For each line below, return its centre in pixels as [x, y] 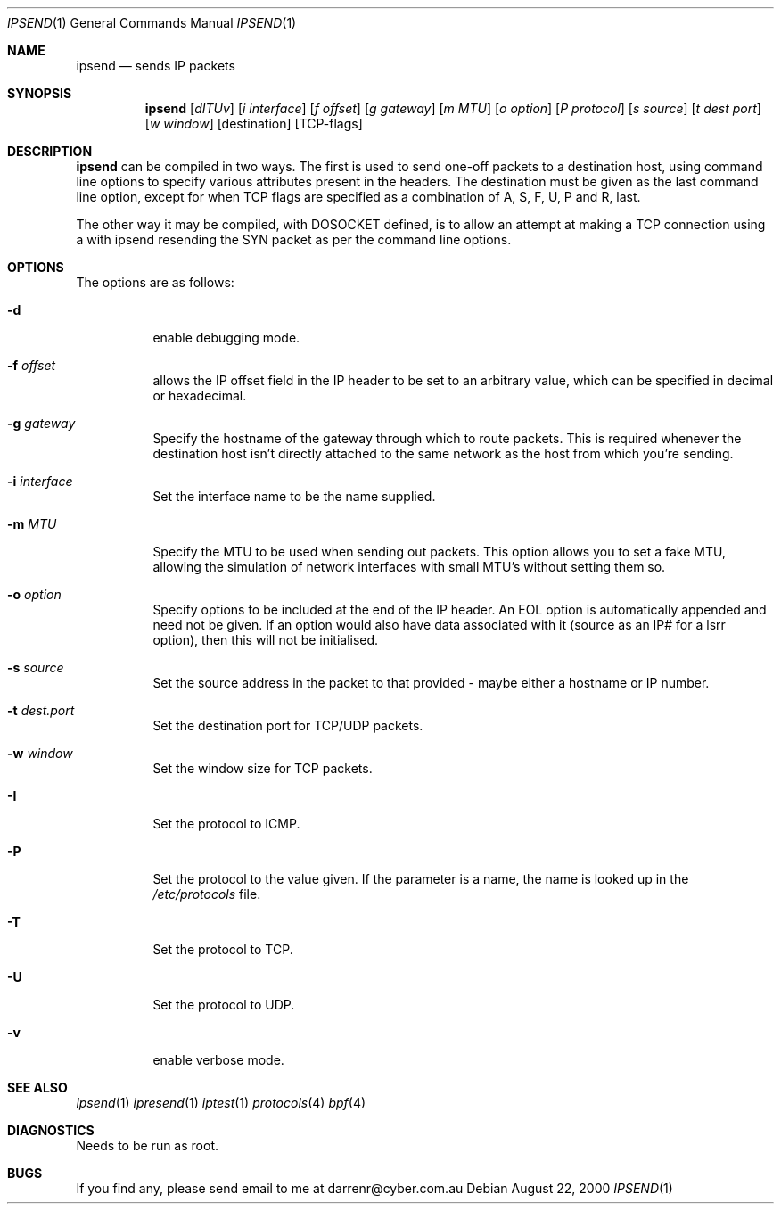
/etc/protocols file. [207, 894]
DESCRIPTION [50, 151]
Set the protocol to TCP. [223, 949]
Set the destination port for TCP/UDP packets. [288, 725]
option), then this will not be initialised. [266, 640]
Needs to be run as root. [147, 1145]
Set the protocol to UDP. [224, 1005]
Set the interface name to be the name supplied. [294, 496]
